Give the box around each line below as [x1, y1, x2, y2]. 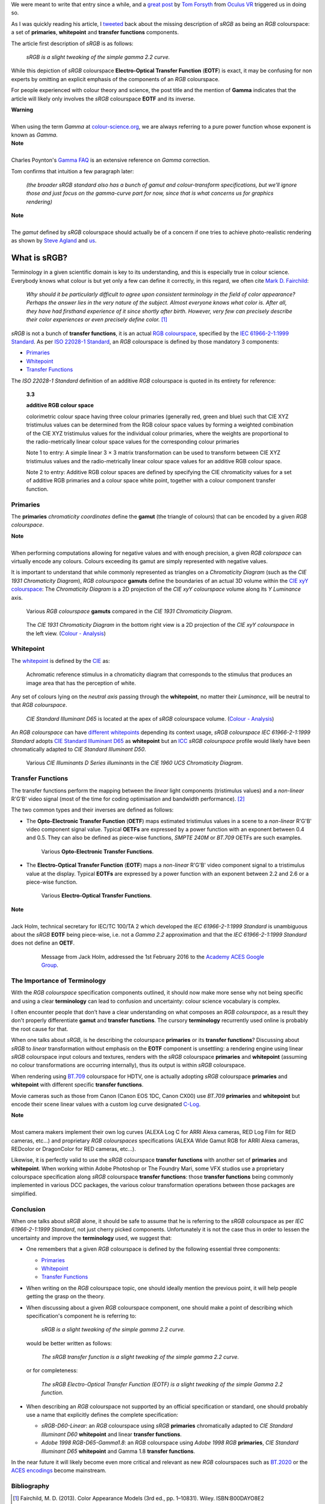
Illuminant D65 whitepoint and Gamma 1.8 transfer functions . [41, 1447, 196, 1455]
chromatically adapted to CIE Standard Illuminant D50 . [11, 745, 147, 753]
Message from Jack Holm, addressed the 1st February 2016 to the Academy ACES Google [41, 953, 265, 960]
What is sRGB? [11, 253, 68, 263]
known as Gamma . [11, 131, 58, 138]
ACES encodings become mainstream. [11, 1467, 107, 1474]
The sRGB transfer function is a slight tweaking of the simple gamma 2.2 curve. [41, 1354, 240, 1361]
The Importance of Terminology [11, 976, 107, 985]
